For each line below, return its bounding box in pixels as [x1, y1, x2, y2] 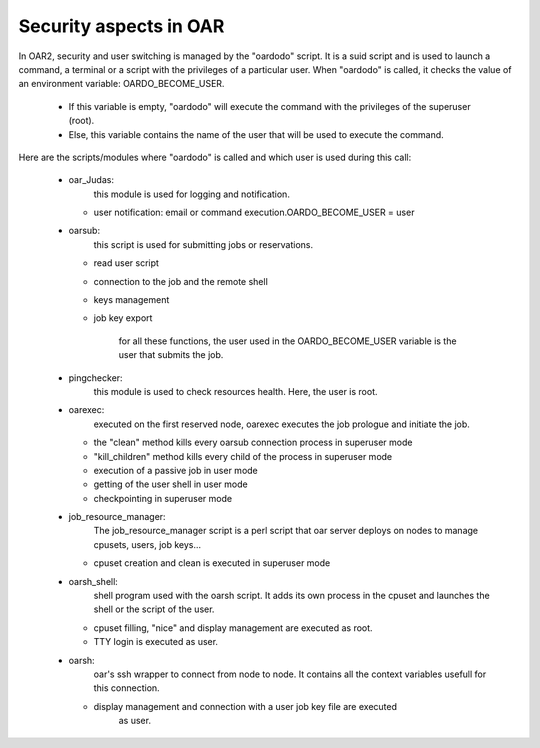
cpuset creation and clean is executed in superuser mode [93, 557, 331, 569]
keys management [93, 294, 170, 306]
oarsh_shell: [68, 575, 119, 587]
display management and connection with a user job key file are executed [93, 700, 398, 712]
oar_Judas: [68, 174, 115, 186]
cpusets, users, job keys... [93, 538, 202, 550]
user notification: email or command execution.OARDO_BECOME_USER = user [93, 206, 415, 219]
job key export [93, 312, 153, 324]
